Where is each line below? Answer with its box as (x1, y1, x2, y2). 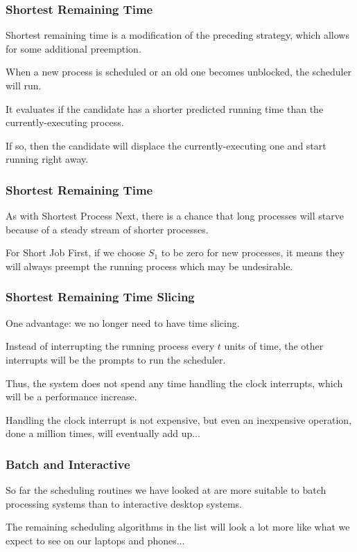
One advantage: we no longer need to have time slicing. (6, 315, 240, 330)
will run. (6, 78, 42, 92)
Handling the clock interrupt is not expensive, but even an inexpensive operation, (6, 412, 351, 427)
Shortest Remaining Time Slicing (6, 288, 195, 305)
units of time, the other (224, 339, 324, 353)
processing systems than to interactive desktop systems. (6, 496, 242, 510)
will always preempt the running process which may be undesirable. (6, 258, 293, 273)
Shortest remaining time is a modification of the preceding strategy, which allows (6, 28, 349, 42)
